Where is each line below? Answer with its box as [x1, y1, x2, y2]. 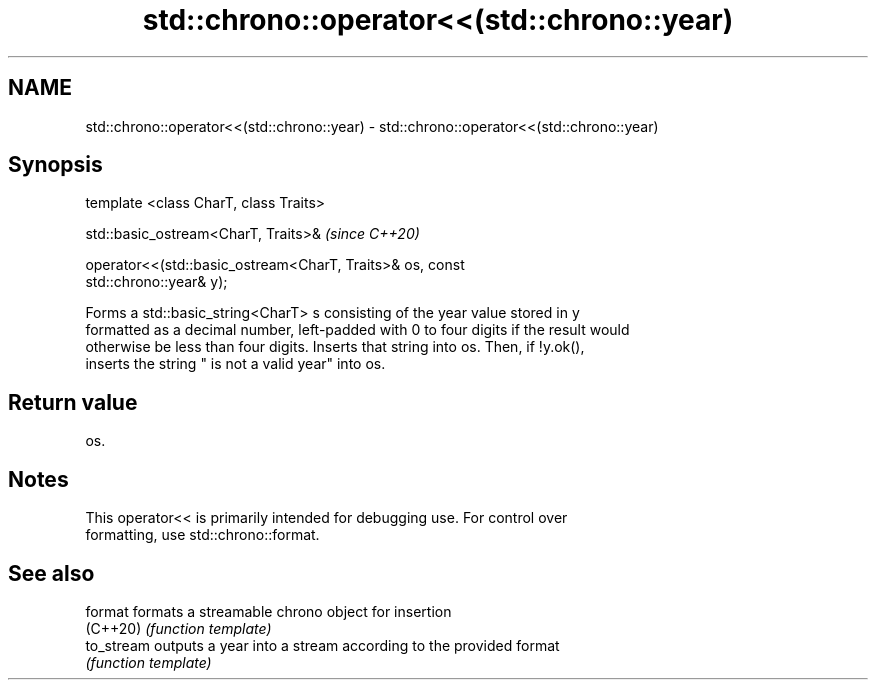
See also [8, 560, 95, 586]
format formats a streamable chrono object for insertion [85, 602, 452, 620]
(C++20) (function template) [85, 619, 272, 637]
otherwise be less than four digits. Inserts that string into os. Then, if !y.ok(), [85, 338, 585, 356]
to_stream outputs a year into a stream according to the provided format [85, 636, 560, 654]
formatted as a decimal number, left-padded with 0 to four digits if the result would [85, 321, 630, 339]
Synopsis [8, 152, 103, 178]
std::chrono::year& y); [85, 273, 228, 291]
